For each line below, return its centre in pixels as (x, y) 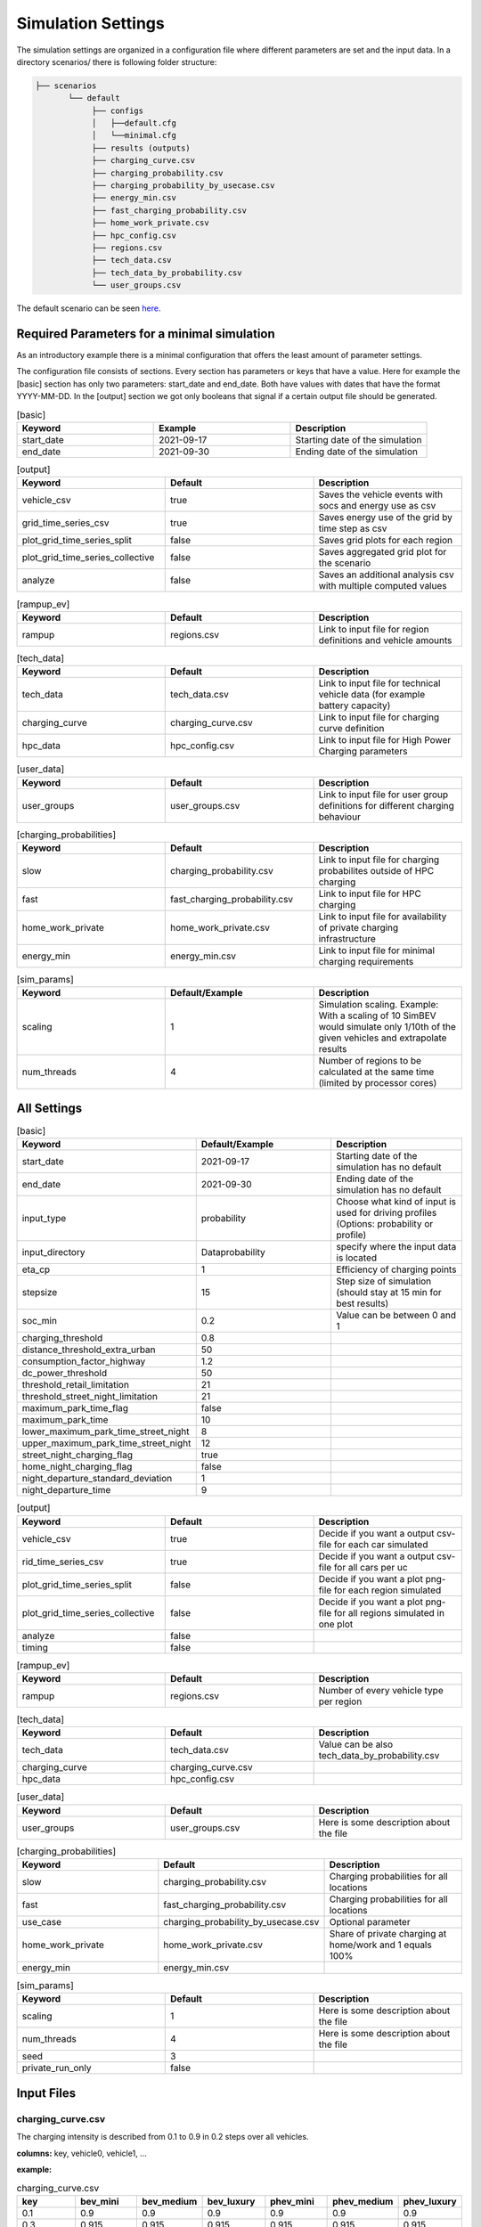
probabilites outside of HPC (376, 870)
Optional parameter (370, 1922)
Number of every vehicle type (381, 1690)
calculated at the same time (376, 1072)
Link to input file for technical (379, 683)
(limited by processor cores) (378, 1083)
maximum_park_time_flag (75, 1408)
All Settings (49, 1108)
